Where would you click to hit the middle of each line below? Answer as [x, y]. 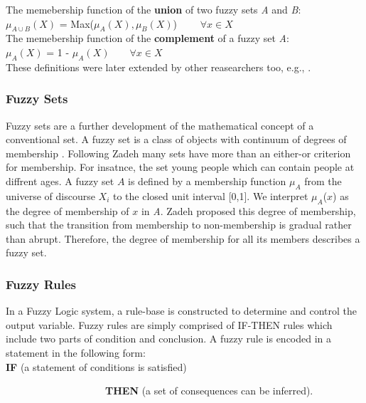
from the [323, 180]
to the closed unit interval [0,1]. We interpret [211, 195]
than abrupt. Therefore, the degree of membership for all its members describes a [183, 238]
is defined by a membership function [207, 180]
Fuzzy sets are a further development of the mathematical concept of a [160, 125]
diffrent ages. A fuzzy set [60, 180]
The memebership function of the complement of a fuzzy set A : [147, 38]
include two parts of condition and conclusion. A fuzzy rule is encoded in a [169, 339]
